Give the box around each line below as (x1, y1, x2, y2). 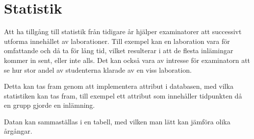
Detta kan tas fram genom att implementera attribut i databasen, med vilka (4, 81, 233, 91)
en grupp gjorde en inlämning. (4, 100, 95, 110)
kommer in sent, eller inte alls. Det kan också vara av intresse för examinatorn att (4, 55, 251, 65)
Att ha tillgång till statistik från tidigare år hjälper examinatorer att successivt (4, 26, 242, 37)
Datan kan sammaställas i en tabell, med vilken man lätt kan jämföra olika (4, 116, 230, 126)
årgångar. (4, 126, 32, 136)
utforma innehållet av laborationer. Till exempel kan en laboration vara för (4, 36, 230, 46)
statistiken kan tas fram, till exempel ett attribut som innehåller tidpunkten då (4, 90, 242, 100)
